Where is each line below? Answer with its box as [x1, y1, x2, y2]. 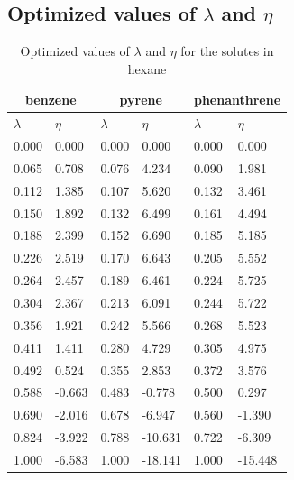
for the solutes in [180, 42, 274, 60]
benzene [24, 90, 77, 109]
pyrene [119, 90, 162, 109]
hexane [127, 59, 167, 78]
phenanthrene [193, 90, 281, 109]
